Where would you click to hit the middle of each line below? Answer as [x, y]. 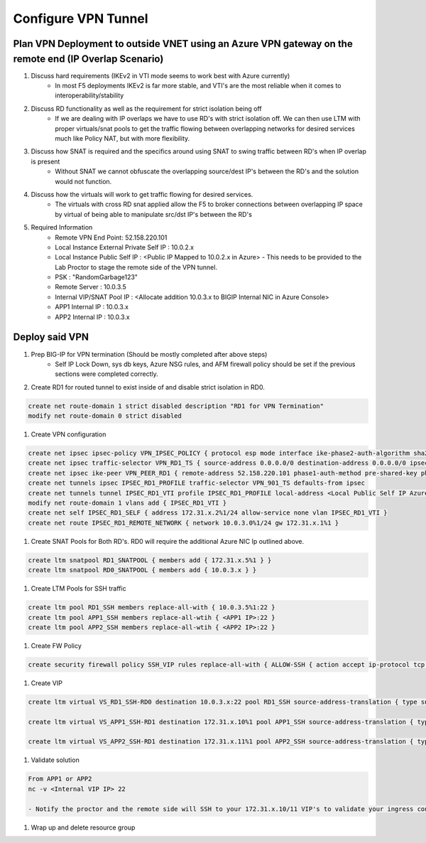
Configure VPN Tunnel [81, 18]
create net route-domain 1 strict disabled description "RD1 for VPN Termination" [176, 406]
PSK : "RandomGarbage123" [97, 277]
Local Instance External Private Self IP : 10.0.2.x [125, 247]
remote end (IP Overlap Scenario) [88, 59]
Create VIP [47, 683]
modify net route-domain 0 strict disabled [105, 416]
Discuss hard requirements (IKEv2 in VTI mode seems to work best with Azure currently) [160, 75]
